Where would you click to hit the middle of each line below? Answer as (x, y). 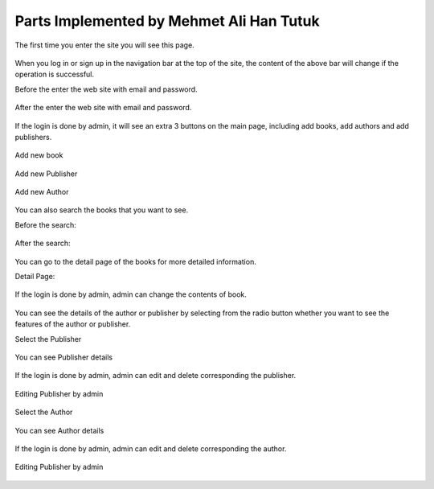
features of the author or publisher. (73, 324)
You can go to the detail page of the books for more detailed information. (135, 261)
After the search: (43, 243)
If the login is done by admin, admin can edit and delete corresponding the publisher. (156, 376)
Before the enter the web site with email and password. (106, 89)
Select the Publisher (48, 339)
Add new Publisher (46, 174)
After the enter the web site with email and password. (103, 108)
